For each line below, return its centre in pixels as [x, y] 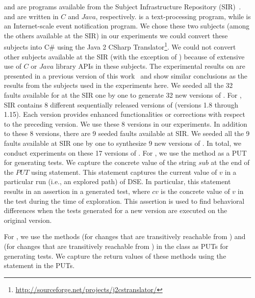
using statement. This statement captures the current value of [124, 172]
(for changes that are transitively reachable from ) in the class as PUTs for [116, 246]
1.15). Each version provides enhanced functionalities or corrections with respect [125, 114]
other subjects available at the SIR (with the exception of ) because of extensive [124, 56]
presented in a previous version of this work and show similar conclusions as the [126, 75]
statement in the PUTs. [39, 265]
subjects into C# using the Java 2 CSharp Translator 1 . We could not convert [120, 46]
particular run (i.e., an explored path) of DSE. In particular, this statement [117, 181]
